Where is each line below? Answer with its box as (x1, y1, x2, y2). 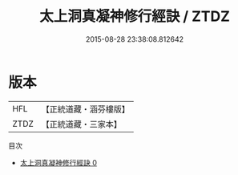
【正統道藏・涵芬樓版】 (41, 104, 131, 115)
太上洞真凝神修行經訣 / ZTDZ (38, 7, 231, 26)
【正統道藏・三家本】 (41, 118, 123, 129)
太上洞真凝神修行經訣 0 (19, 157, 98, 167)
